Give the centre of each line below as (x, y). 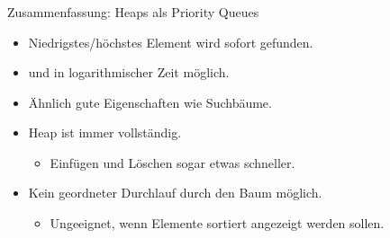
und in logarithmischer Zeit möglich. (129, 72)
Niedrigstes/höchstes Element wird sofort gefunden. (171, 42)
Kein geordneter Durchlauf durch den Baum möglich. (175, 193)
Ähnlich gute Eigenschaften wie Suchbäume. (150, 102)
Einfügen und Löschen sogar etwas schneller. (172, 162)
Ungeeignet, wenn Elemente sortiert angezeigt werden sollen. (217, 223)
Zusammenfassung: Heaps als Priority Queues (133, 11)
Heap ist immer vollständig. (105, 132)
